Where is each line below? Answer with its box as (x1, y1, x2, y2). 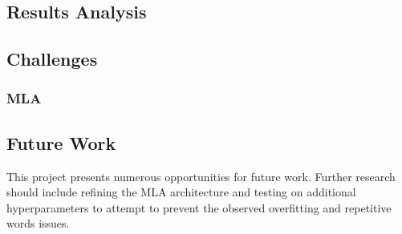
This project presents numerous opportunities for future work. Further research (6, 167, 396, 184)
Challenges (6, 46, 98, 71)
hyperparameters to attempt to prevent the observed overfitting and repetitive (6, 199, 392, 216)
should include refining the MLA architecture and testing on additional (6, 184, 356, 200)
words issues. (6, 215, 70, 232)
